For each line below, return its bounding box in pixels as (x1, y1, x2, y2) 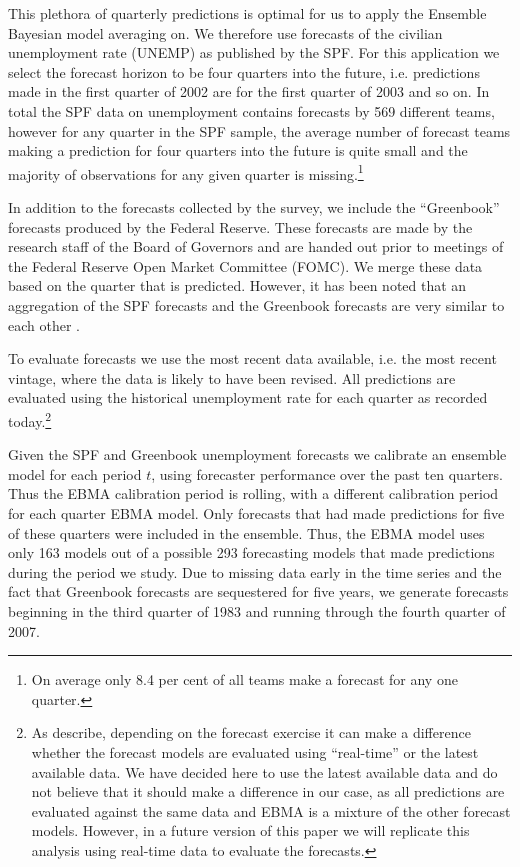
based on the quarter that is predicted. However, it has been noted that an (8, 275, 467, 296)
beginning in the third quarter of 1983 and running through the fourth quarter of (8, 600, 506, 621)
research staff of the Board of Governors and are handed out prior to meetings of (8, 236, 504, 257)
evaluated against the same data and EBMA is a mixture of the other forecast (31, 800, 511, 821)
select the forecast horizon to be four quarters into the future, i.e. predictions (8, 61, 480, 82)
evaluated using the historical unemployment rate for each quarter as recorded (8, 387, 488, 408)
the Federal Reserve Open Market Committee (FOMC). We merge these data (8, 255, 483, 276)
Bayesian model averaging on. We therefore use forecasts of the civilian (8, 22, 443, 43)
